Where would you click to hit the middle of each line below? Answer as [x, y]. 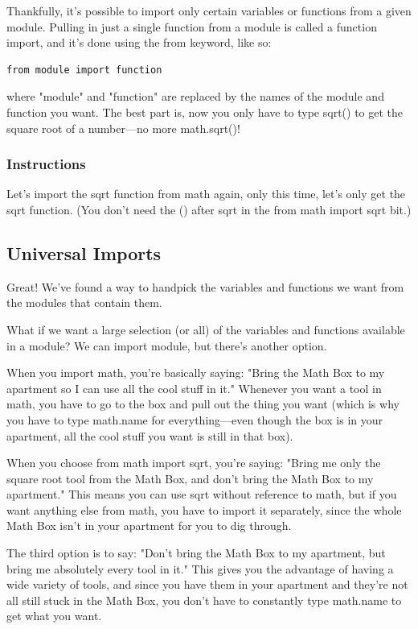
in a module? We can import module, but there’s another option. [167, 345]
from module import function [84, 70]
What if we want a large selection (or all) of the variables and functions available [206, 329]
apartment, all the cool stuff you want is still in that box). [150, 435]
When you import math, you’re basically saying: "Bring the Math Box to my [196, 372]
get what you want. [54, 616]
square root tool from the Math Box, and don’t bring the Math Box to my [190, 478]
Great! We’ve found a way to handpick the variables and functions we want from [205, 286]
